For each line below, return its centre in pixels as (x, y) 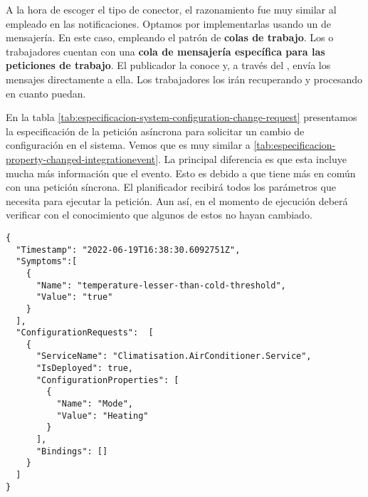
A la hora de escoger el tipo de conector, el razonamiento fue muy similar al (171, 9)
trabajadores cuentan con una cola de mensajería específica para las (165, 51)
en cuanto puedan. (46, 93)
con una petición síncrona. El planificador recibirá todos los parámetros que (171, 187)
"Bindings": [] (72, 451)
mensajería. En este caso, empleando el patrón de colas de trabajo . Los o (170, 37)
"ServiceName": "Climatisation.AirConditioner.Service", (174, 356)
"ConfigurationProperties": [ (107, 380)
